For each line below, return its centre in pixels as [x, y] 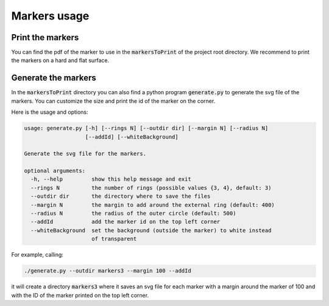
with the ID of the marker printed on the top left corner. [80, 295]
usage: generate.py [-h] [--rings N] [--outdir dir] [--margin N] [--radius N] [146, 128]
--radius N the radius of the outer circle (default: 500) [133, 214]
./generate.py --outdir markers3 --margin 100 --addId [108, 271]
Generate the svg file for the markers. [85, 154]
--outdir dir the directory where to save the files [121, 196]
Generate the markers [54, 78]
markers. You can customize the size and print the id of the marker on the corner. [113, 101]
